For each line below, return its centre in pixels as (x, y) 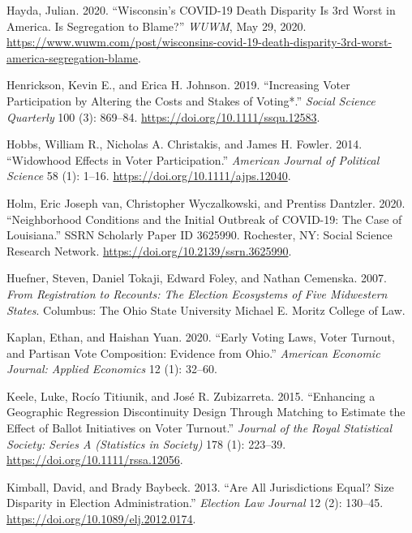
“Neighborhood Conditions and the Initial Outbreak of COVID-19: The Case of (204, 219)
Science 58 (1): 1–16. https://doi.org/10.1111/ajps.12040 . (149, 176)
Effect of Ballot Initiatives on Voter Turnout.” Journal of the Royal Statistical (200, 428)
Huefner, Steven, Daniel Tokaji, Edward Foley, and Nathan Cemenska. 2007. (197, 278)
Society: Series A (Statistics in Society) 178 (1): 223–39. (146, 443)
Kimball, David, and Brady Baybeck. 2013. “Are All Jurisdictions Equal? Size (200, 486)
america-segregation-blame (72, 57)
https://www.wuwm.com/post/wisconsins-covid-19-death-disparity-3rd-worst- (200, 42)
